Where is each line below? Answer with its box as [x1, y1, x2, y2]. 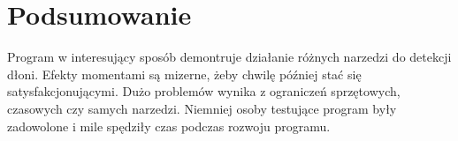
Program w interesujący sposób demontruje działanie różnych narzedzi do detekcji [7, 48, 452, 66]
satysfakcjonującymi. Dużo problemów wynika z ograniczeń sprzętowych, [7, 82, 401, 100]
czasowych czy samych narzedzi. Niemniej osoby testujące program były [7, 99, 397, 117]
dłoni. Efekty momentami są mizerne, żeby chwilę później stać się [7, 64, 362, 83]
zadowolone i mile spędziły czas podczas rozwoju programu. [7, 116, 331, 135]
